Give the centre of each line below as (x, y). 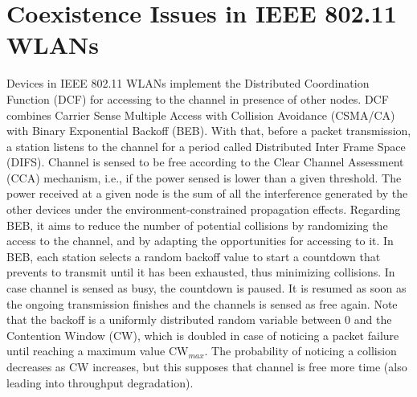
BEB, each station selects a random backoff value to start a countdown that (194, 256)
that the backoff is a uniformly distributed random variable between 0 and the (199, 319)
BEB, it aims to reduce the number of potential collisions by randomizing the (197, 225)
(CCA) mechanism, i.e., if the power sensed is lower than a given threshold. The (204, 177)
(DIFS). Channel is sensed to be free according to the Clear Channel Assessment (205, 162)
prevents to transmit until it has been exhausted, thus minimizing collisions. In (201, 272)
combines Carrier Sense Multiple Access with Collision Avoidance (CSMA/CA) (201, 115)
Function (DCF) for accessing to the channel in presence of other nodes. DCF (198, 98)
